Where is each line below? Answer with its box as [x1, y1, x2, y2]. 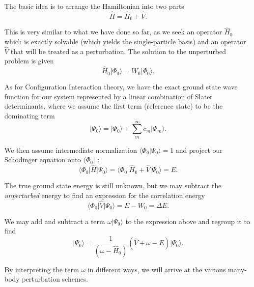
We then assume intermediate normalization [4, 144, 137, 155]
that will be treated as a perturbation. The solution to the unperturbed [10, 46, 226, 56]
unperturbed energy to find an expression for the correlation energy [4, 190, 205, 200]
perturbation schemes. [22, 274, 88, 284]
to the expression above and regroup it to [125, 216, 250, 226]
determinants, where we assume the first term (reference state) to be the [4, 101, 223, 111]
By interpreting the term [4, 264, 79, 274]
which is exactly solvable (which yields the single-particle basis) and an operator [4, 36, 246, 47]
